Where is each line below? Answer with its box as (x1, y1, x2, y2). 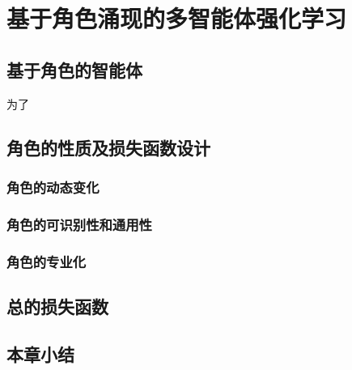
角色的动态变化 (6, 176, 100, 197)
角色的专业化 (6, 251, 87, 271)
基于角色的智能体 (6, 57, 142, 82)
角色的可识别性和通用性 (6, 214, 152, 234)
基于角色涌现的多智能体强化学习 (6, 2, 347, 35)
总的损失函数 (6, 293, 108, 318)
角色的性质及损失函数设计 (6, 134, 210, 159)
